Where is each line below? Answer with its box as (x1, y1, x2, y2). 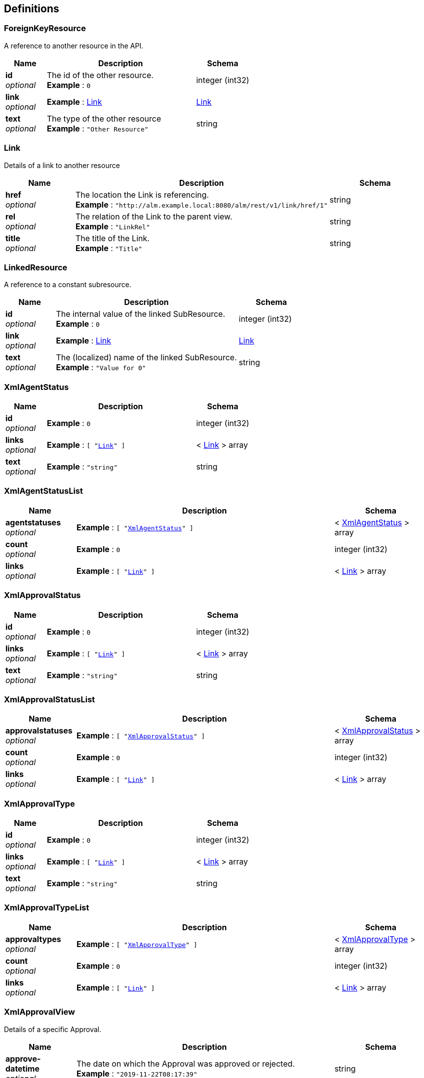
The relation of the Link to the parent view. (75, 211, 232, 221)
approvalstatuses (5, 726, 73, 736)
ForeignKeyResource (4, 23, 86, 34)
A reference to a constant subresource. (4, 280, 131, 289)
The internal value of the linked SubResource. (56, 309, 225, 319)
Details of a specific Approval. (4, 1025, 102, 1034)
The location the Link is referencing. (75, 189, 209, 200)
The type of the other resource (46, 113, 161, 124)
